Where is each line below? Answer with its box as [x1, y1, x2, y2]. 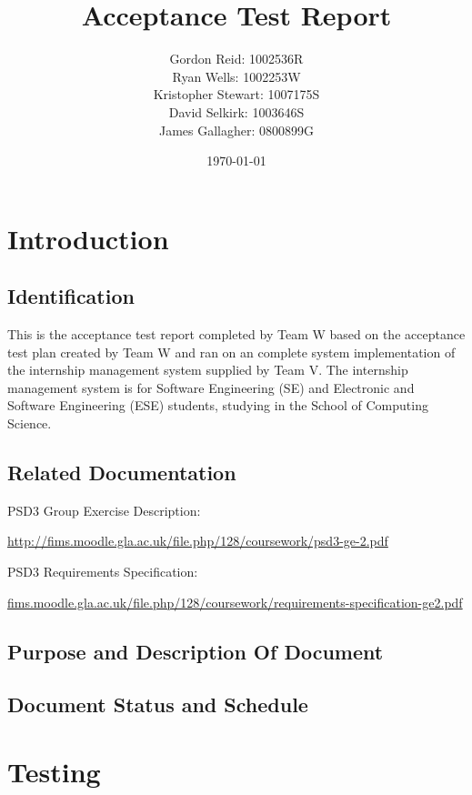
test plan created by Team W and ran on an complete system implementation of [7, 342, 456, 361]
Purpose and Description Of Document [7, 637, 384, 665]
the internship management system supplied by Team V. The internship [7, 360, 408, 379]
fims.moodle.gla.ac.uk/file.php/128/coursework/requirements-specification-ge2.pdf [7, 592, 463, 611]
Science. [7, 414, 52, 433]
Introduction [7, 219, 169, 257]
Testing [7, 752, 101, 790]
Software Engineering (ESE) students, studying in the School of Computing [7, 396, 428, 415]
